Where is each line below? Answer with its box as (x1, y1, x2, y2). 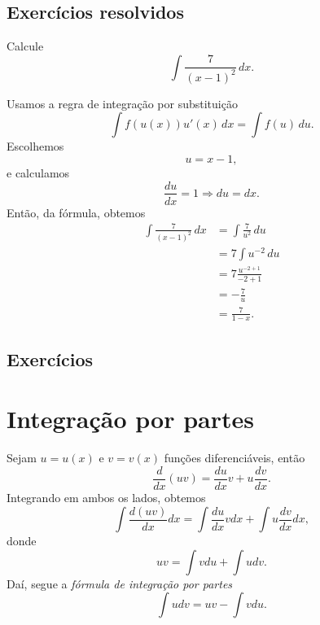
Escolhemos (7, 138, 64, 155)
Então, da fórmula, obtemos (7, 203, 146, 221)
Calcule (7, 37, 44, 55)
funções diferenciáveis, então (164, 449, 305, 466)
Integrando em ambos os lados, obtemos (7, 488, 206, 505)
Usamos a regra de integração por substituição (7, 94, 238, 111)
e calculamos (7, 164, 70, 181)
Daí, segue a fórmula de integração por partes (7, 575, 233, 592)
